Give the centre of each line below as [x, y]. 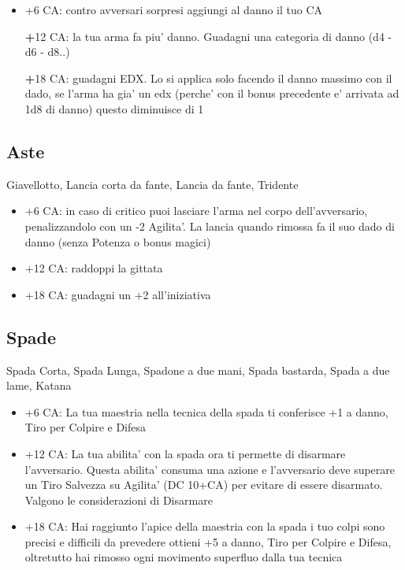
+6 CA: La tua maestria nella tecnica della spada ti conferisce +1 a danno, [206, 411]
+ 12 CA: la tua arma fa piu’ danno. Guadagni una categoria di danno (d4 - [208, 36]
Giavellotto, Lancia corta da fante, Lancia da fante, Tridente [152, 184]
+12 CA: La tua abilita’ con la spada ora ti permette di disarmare [185, 453]
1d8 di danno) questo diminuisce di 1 [114, 108]
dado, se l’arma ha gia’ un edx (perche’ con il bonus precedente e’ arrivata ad [212, 93]
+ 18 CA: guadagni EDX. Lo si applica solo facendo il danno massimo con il [208, 78]
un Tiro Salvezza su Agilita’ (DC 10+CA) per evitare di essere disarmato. [204, 485]
